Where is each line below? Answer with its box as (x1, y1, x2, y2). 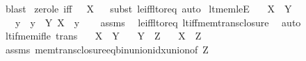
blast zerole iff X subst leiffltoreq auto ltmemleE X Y (5, 1, 292, 15)
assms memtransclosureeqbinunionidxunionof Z (5, 42, 209, 56)
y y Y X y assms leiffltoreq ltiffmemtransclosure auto (15, 15, 301, 29)
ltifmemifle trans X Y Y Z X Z (5, 28, 202, 43)
